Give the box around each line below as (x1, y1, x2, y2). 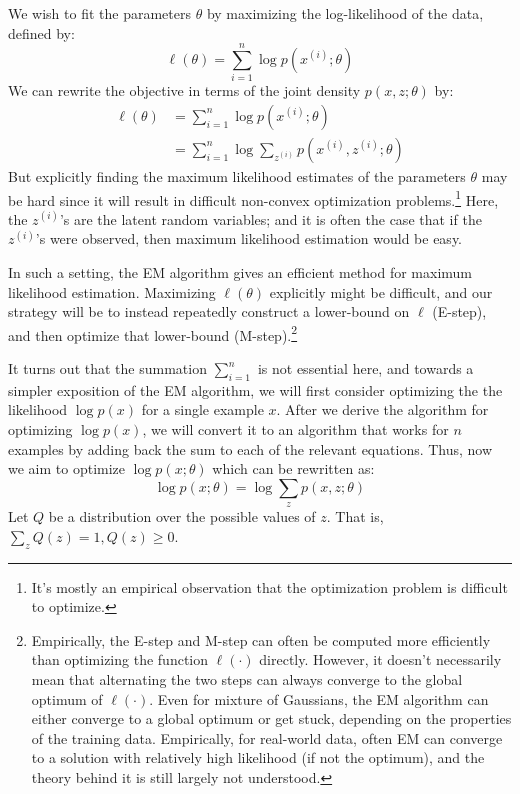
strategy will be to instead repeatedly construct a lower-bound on (8, 301, 410, 322)
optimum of (31, 688, 103, 709)
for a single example (141, 399, 264, 420)
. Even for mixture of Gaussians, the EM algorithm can (149, 688, 489, 709)
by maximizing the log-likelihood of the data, (206, 3, 484, 23)
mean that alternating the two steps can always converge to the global (31, 668, 463, 689)
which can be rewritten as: (212, 458, 375, 479)
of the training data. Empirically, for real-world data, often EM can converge (31, 727, 503, 748)
